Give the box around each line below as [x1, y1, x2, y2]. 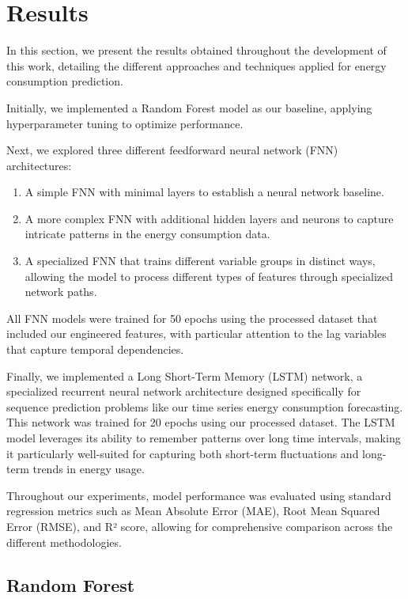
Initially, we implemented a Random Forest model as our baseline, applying [6, 99, 372, 116]
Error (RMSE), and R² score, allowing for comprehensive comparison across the [6, 517, 393, 534]
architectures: [6, 157, 72, 173]
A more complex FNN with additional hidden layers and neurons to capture [25, 210, 394, 226]
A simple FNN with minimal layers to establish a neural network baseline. [25, 184, 384, 200]
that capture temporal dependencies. [6, 341, 184, 358]
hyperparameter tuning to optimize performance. [6, 115, 244, 131]
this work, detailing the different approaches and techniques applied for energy [6, 57, 387, 74]
